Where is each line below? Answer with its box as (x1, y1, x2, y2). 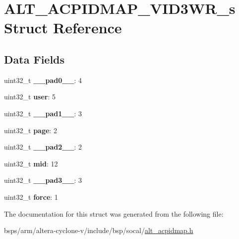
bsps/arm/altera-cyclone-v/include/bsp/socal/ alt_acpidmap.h (4, 225, 193, 236)
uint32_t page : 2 (4, 125, 57, 135)
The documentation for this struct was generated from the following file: (4, 208, 224, 219)
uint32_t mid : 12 (4, 158, 58, 168)
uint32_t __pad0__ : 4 (4, 75, 82, 85)
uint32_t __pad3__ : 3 (4, 175, 82, 185)
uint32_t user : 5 (4, 91, 56, 102)
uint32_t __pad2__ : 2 (4, 142, 82, 152)
